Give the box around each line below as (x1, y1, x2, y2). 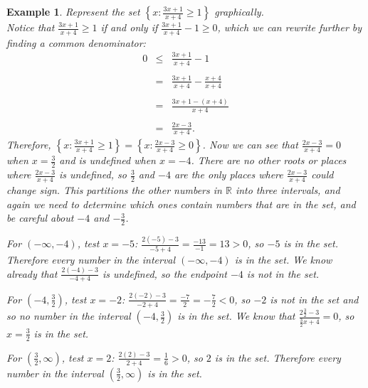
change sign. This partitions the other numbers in (6, 183, 222, 198)
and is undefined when (59, 153, 156, 168)
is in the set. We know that (177, 308, 295, 323)
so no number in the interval (6, 308, 131, 323)
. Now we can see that (202, 137, 298, 152)
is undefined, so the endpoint (102, 266, 227, 281)
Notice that (6, 20, 55, 34)
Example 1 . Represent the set (6, 4, 140, 18)
